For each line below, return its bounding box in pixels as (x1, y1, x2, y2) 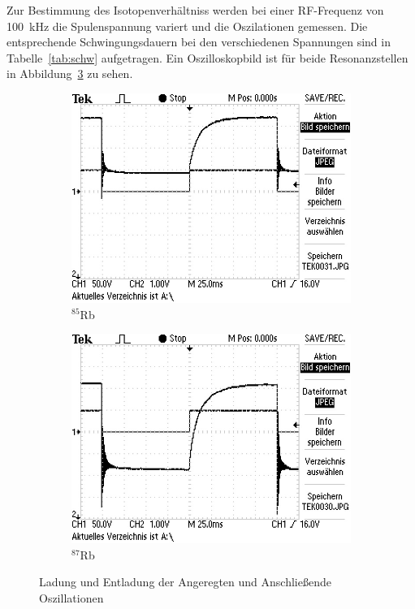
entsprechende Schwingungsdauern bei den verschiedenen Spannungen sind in (6, 33, 391, 50)
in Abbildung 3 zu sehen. (6, 65, 133, 82)
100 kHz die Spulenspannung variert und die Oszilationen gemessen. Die (6, 17, 368, 34)
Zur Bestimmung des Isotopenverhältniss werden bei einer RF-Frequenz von (6, 2, 384, 18)
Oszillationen (39, 589, 104, 606)
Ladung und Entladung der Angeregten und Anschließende (39, 573, 331, 590)
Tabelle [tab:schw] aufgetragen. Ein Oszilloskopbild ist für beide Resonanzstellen (6, 49, 409, 66)
